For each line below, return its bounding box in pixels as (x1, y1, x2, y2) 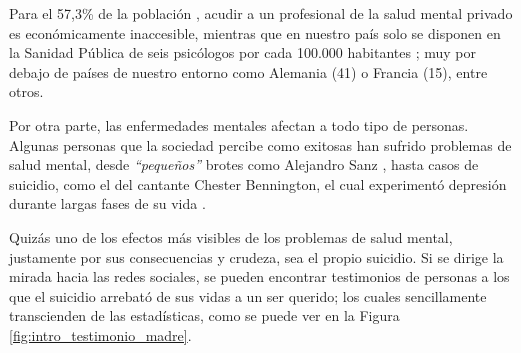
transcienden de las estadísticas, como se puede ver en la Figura (9, 305, 400, 326)
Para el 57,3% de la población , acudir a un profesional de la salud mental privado (9, 3, 513, 23)
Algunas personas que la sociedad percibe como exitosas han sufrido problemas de (9, 134, 512, 155)
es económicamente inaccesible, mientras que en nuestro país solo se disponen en (9, 22, 501, 43)
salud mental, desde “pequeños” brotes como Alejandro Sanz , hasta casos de (9, 154, 479, 175)
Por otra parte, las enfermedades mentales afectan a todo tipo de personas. (9, 114, 469, 135)
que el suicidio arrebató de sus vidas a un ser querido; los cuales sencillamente (9, 285, 487, 306)
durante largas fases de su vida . (9, 193, 206, 214)
